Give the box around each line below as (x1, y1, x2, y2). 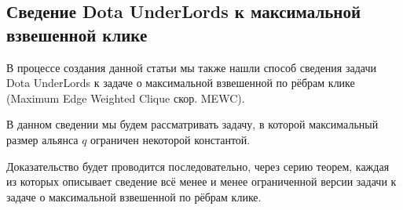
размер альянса (6, 131, 79, 147)
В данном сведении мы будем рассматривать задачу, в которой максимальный (6, 116, 379, 132)
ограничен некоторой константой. (90, 131, 251, 147)
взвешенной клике (6, 22, 148, 46)
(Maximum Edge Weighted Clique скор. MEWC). (6, 89, 245, 106)
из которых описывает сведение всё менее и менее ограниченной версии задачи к (6, 173, 397, 190)
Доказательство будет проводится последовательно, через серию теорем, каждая (6, 157, 390, 174)
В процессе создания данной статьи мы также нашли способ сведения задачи (6, 59, 376, 75)
